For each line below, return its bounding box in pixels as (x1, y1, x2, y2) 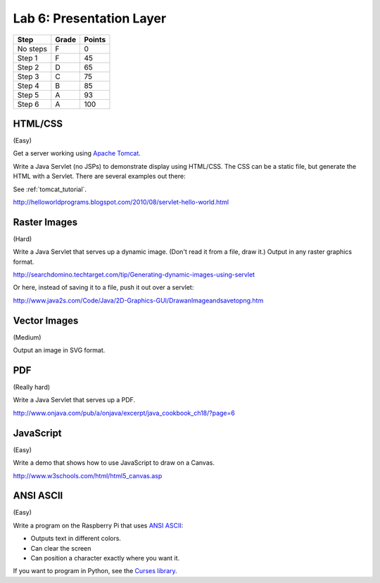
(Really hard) (13, 383, 51, 392)
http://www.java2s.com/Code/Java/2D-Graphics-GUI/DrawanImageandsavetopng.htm (13, 296, 264, 305)
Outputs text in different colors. (30, 534, 121, 543)
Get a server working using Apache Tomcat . (13, 149, 141, 158)
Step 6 (17, 99, 39, 109)
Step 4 (17, 81, 40, 91)
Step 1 (17, 53, 38, 63)
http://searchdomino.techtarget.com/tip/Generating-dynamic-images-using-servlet (13, 271, 255, 279)
